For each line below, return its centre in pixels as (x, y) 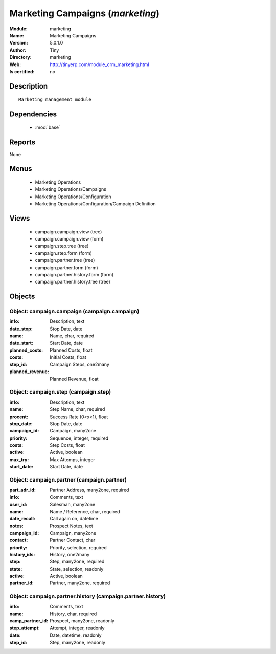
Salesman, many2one (73, 505)
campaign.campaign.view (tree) (68, 232)
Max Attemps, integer (73, 459)
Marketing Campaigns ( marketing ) (85, 13)
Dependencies (33, 114)
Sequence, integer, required (79, 438)
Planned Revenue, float (74, 379)
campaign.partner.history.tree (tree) (73, 282)
